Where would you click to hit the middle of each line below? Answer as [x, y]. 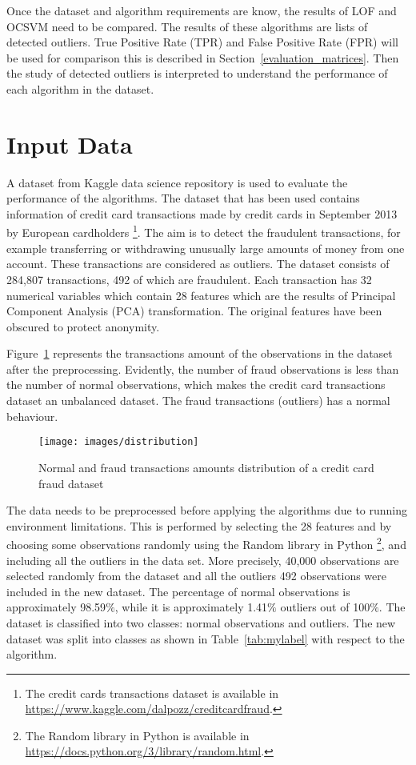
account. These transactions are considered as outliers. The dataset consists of [198, 264]
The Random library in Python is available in [137, 735]
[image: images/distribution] [119, 442]
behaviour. [32, 416]
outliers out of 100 [325, 607]
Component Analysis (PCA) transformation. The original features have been [194, 311]
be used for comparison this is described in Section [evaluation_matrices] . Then [203, 57]
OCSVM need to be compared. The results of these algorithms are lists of [187, 26]
